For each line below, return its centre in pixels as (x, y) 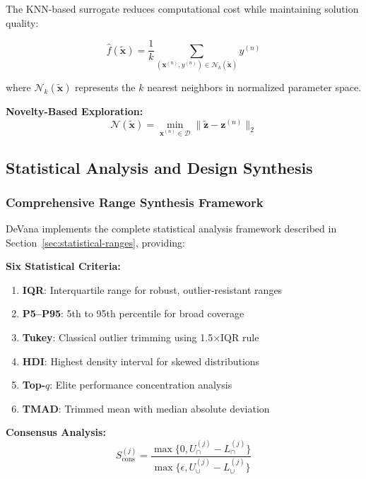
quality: (22, 22)
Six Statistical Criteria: (63, 266)
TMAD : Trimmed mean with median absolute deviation (146, 408)
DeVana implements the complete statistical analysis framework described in (171, 229)
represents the (105, 87)
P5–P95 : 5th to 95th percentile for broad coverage (133, 313)
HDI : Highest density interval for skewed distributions (141, 361)
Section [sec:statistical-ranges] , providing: (95, 242)
